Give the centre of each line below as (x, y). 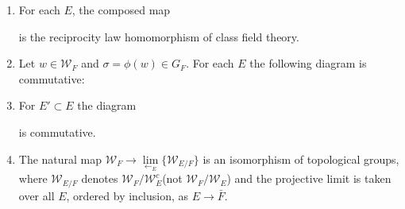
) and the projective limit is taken (309, 178)
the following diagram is (308, 63)
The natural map (60, 159)
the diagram (107, 105)
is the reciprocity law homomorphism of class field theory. (159, 36)
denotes (100, 178)
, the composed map (121, 10)
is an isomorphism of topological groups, (301, 159)
